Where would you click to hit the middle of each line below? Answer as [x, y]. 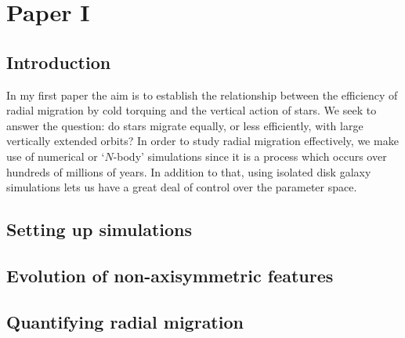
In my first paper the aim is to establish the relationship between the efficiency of [202, 94]
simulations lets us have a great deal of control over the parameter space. [182, 187]
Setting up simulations [99, 229]
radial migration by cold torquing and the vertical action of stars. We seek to [192, 110]
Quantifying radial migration [125, 321]
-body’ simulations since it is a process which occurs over [250, 156]
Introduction [59, 62]
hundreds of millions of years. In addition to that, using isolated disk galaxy [189, 171]
